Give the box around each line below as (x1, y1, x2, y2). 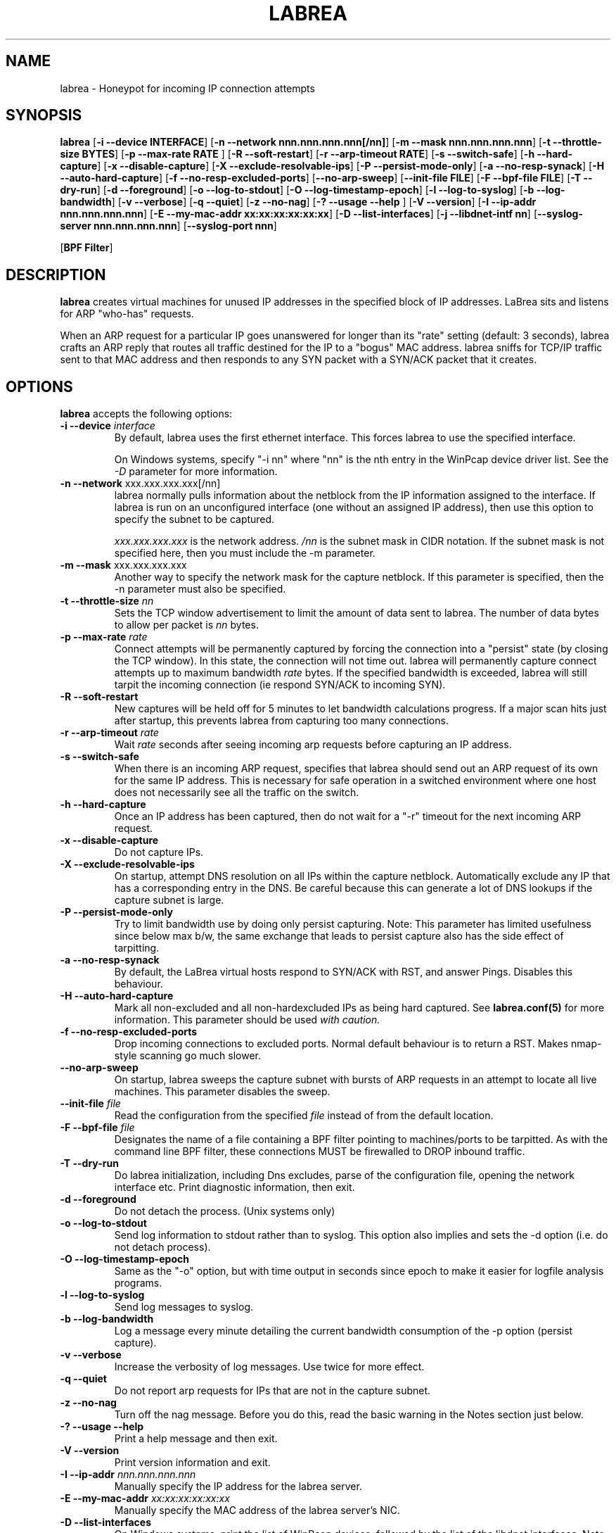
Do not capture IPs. (114, 846, 204, 859)
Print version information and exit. (114, 1456, 271, 1469)
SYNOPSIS (6, 106, 82, 125)
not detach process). (114, 1241, 211, 1254)
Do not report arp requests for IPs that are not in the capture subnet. (114, 1384, 431, 1397)
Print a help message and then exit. (114, 1432, 278, 1445)
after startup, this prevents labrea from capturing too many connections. (114, 714, 449, 727)
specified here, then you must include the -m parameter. (114, 547, 376, 560)
